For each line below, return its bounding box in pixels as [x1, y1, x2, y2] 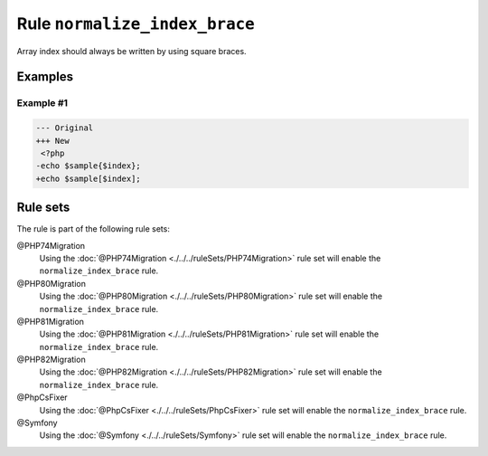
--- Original [35, 123, 94, 133]
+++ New [35, 136, 70, 146]
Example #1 [16, 97, 68, 109]
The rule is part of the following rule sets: [16, 223, 171, 234]
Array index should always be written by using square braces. [16, 45, 248, 56]
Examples [16, 69, 74, 85]
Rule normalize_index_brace [16, 14, 255, 33]
